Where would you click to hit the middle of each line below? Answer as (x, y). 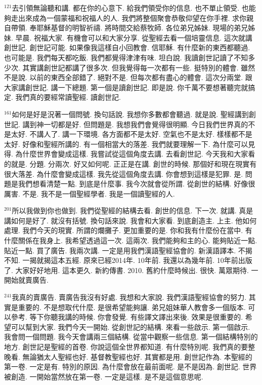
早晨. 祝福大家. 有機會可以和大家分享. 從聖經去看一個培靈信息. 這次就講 (134, 37)
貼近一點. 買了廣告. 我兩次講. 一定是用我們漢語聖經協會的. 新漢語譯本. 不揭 (128, 250)
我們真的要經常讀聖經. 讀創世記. (68, 97)
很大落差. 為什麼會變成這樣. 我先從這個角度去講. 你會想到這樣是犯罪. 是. (124, 174)
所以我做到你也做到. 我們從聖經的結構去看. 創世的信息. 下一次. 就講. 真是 (133, 210)
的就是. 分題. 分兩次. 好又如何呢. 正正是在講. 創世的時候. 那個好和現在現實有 (130, 163)
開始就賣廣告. (26, 280)
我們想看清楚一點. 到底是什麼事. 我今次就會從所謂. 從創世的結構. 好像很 (137, 184)
